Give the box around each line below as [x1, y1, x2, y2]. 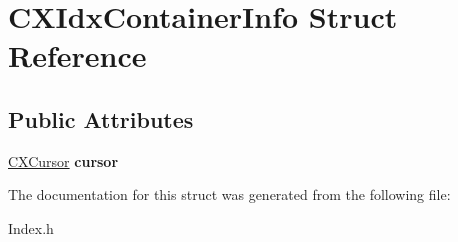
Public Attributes [8, 103, 194, 134]
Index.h [8, 217, 54, 238]
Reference [8, 35, 147, 76]
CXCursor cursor [8, 150, 119, 171]
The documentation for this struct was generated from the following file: [8, 184, 451, 205]
